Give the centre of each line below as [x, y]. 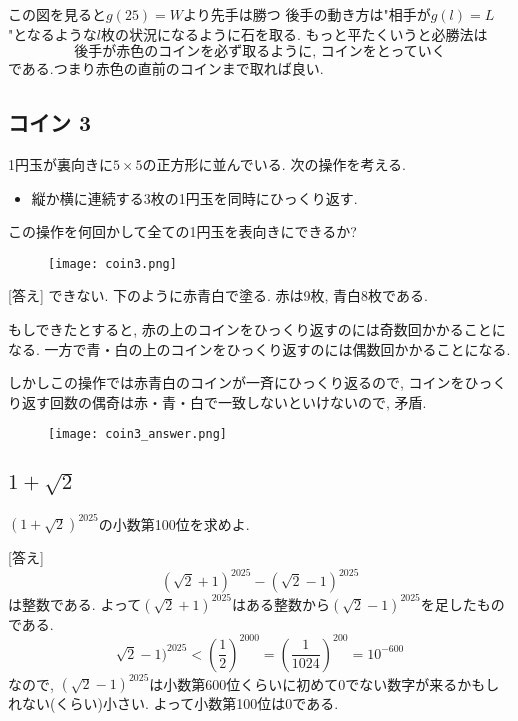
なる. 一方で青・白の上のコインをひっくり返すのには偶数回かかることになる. [259, 348]
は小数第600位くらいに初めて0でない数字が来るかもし [324, 683]
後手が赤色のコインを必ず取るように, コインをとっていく [260, 52]
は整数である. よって [75, 603]
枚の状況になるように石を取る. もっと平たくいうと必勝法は [294, 33]
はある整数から [281, 603]
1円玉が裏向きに [60, 163]
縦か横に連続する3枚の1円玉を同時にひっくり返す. [194, 197]
